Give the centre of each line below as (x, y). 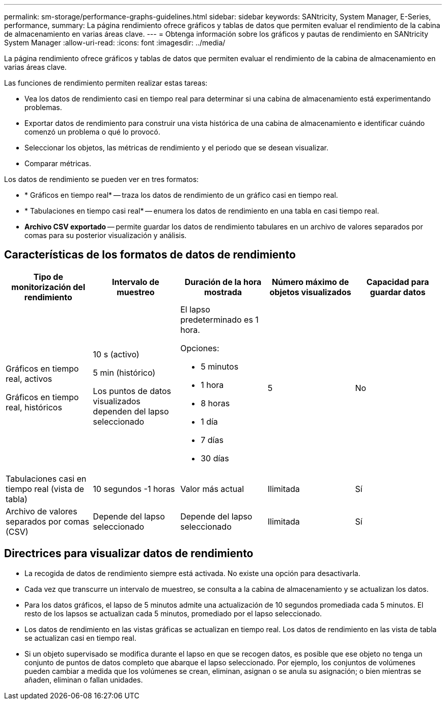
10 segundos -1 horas (134, 489)
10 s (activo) (116, 354)
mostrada (223, 292)
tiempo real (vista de (45, 489)
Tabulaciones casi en (46, 478)
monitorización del (48, 287)
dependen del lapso (131, 411)
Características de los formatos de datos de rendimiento (150, 255)
